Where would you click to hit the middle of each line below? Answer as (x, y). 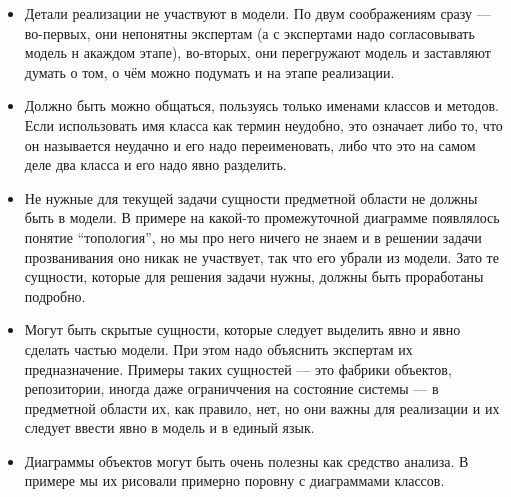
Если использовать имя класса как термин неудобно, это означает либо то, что (263, 124)
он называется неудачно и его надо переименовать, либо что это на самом (250, 144)
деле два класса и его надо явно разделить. (155, 164)
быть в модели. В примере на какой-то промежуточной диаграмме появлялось (262, 217)
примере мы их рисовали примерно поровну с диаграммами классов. (234, 480)
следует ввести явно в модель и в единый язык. (169, 427)
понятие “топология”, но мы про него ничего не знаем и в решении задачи (253, 236)
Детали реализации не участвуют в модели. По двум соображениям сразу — (257, 13)
